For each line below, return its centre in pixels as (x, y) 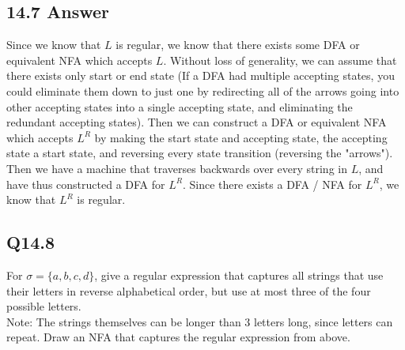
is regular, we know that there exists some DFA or (238, 45)
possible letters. (44, 306)
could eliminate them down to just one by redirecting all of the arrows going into (203, 90)
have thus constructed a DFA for (86, 184)
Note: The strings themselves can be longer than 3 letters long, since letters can (200, 321)
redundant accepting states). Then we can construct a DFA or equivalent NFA (197, 122)
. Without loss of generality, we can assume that (280, 60)
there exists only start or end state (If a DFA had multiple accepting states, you (201, 75)
